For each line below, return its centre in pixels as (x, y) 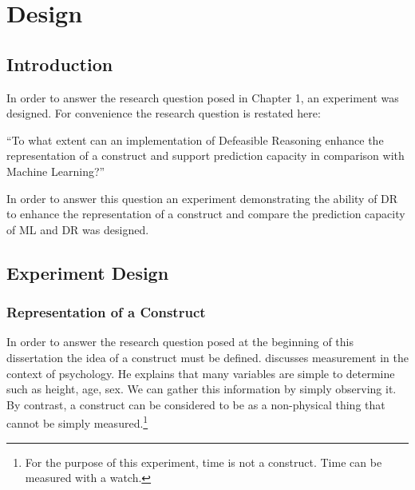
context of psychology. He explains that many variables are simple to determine (201, 373)
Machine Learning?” (56, 171)
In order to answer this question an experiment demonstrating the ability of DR (202, 198)
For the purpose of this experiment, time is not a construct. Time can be (204, 462)
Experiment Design (88, 272)
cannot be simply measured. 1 (77, 422)
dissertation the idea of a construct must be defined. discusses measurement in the (207, 357)
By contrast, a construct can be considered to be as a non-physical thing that (196, 404)
